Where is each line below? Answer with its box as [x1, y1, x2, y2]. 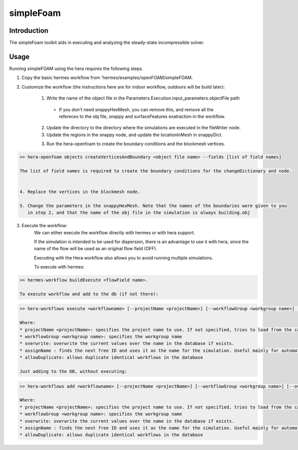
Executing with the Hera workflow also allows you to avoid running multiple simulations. [34, 255, 214, 261]
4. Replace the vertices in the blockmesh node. [19, 189, 141, 195]
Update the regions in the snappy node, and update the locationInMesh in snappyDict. [46, 132, 223, 138]
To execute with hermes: [34, 264, 84, 270]
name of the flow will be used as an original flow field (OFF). [34, 246, 157, 252]
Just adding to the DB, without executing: [19, 368, 128, 374]
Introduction [9, 26, 49, 35]
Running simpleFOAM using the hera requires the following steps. [9, 65, 144, 72]
